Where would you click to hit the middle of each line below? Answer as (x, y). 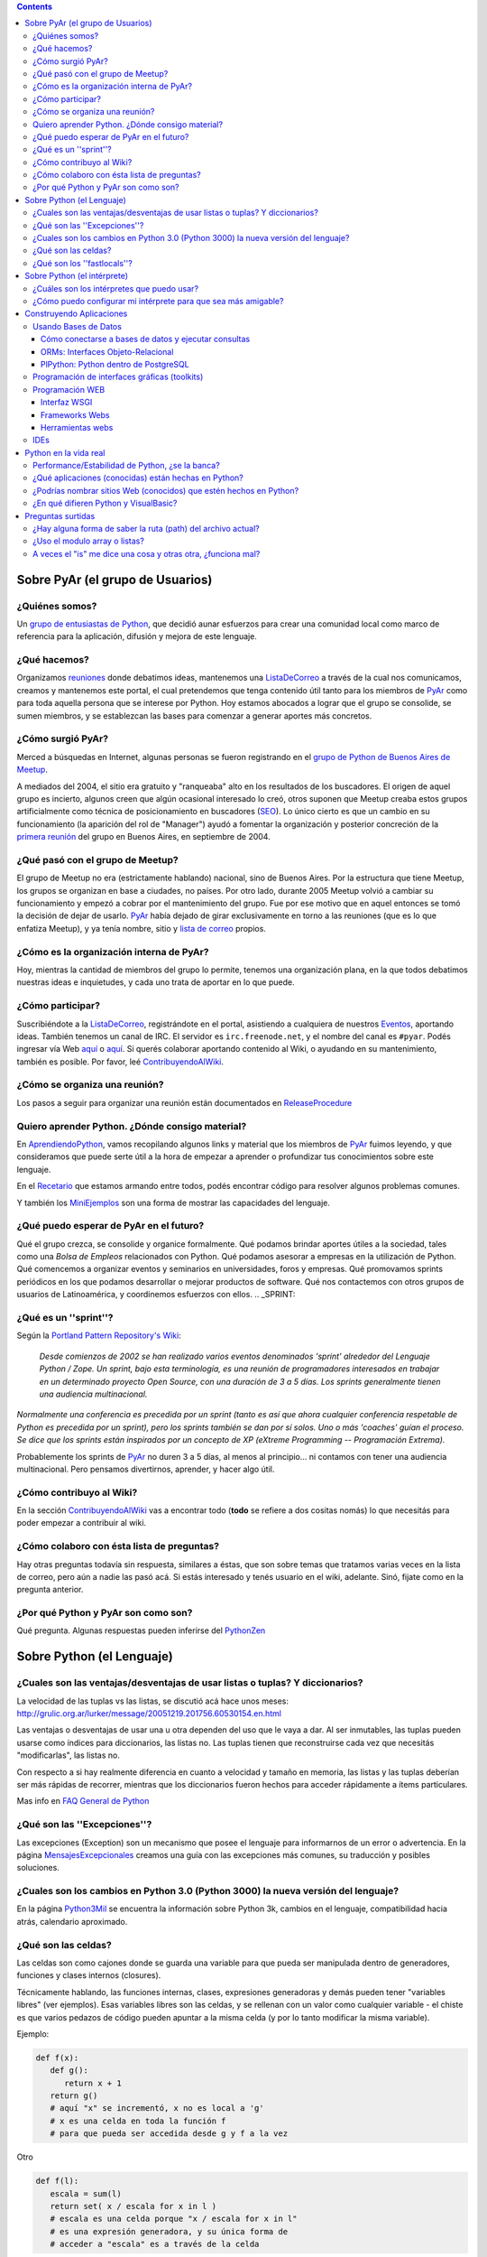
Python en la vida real (65, 452)
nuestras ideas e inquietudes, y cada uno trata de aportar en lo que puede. (156, 982)
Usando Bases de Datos (77, 326)
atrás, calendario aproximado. (72, 1921)
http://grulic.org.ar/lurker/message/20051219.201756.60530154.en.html (149, 1714)
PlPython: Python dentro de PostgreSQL (115, 364)
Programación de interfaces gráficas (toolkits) (118, 377)
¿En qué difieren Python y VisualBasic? (105, 503)
